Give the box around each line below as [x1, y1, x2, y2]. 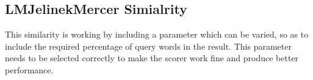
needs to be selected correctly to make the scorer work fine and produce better [5, 52, 299, 64]
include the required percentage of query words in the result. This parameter [5, 39, 292, 52]
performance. [5, 63, 54, 76]
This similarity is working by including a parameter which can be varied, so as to [5, 28, 309, 41]
